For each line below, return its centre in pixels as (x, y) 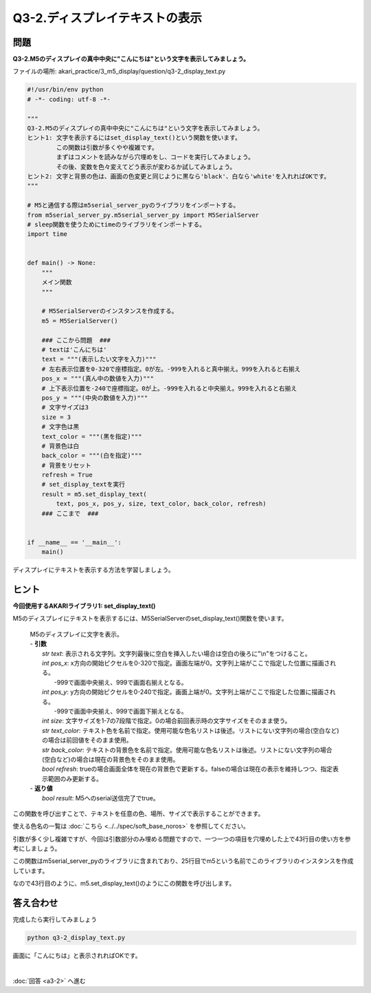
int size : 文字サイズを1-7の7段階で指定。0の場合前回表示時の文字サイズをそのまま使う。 (167, 721)
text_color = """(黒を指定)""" (92, 436)
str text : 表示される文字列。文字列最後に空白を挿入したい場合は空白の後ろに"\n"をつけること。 (177, 653)
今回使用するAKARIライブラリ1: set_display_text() (84, 606)
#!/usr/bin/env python (65, 90)
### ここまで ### (70, 513)
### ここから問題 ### (76, 340)
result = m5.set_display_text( (94, 494)
